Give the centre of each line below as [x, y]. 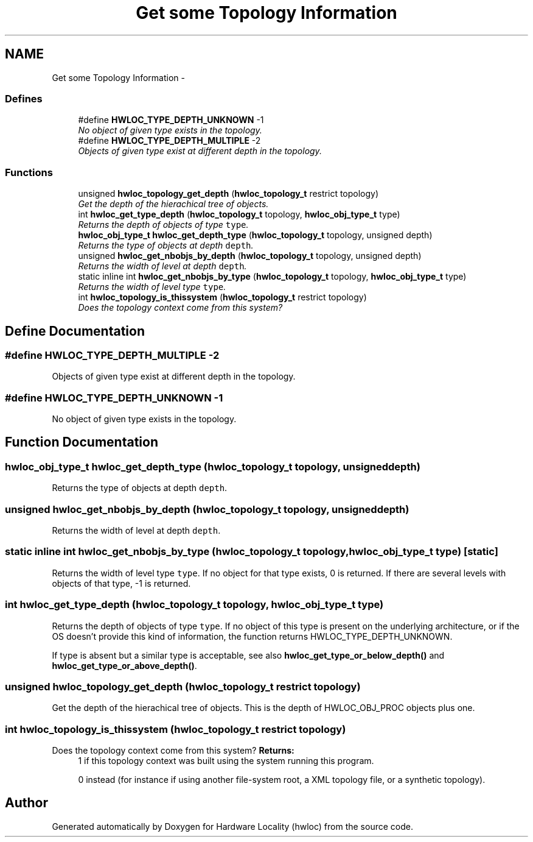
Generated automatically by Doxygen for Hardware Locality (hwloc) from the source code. [232, 826]
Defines [24, 98]
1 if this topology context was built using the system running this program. [226, 761]
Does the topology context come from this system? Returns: [173, 751]
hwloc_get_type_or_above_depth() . [124, 665]
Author [26, 803]
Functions [29, 172]
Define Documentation [75, 331]
